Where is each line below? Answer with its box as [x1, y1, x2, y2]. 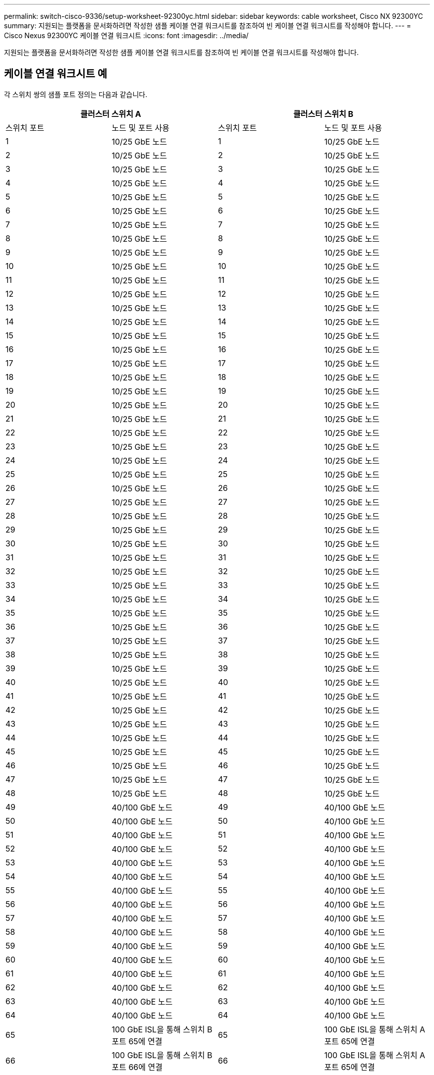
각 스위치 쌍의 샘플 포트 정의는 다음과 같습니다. [4, 90, 148, 99]
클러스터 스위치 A [80, 108, 141, 119]
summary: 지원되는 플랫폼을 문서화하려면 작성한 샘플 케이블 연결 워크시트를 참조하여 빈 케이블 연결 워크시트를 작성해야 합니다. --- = [4, 21, 411, 30]
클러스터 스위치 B [293, 108, 354, 119]
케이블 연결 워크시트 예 [4, 67, 108, 80]
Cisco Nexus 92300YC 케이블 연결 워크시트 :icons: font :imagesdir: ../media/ [4, 31, 249, 40]
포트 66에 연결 [111, 1062, 163, 1072]
